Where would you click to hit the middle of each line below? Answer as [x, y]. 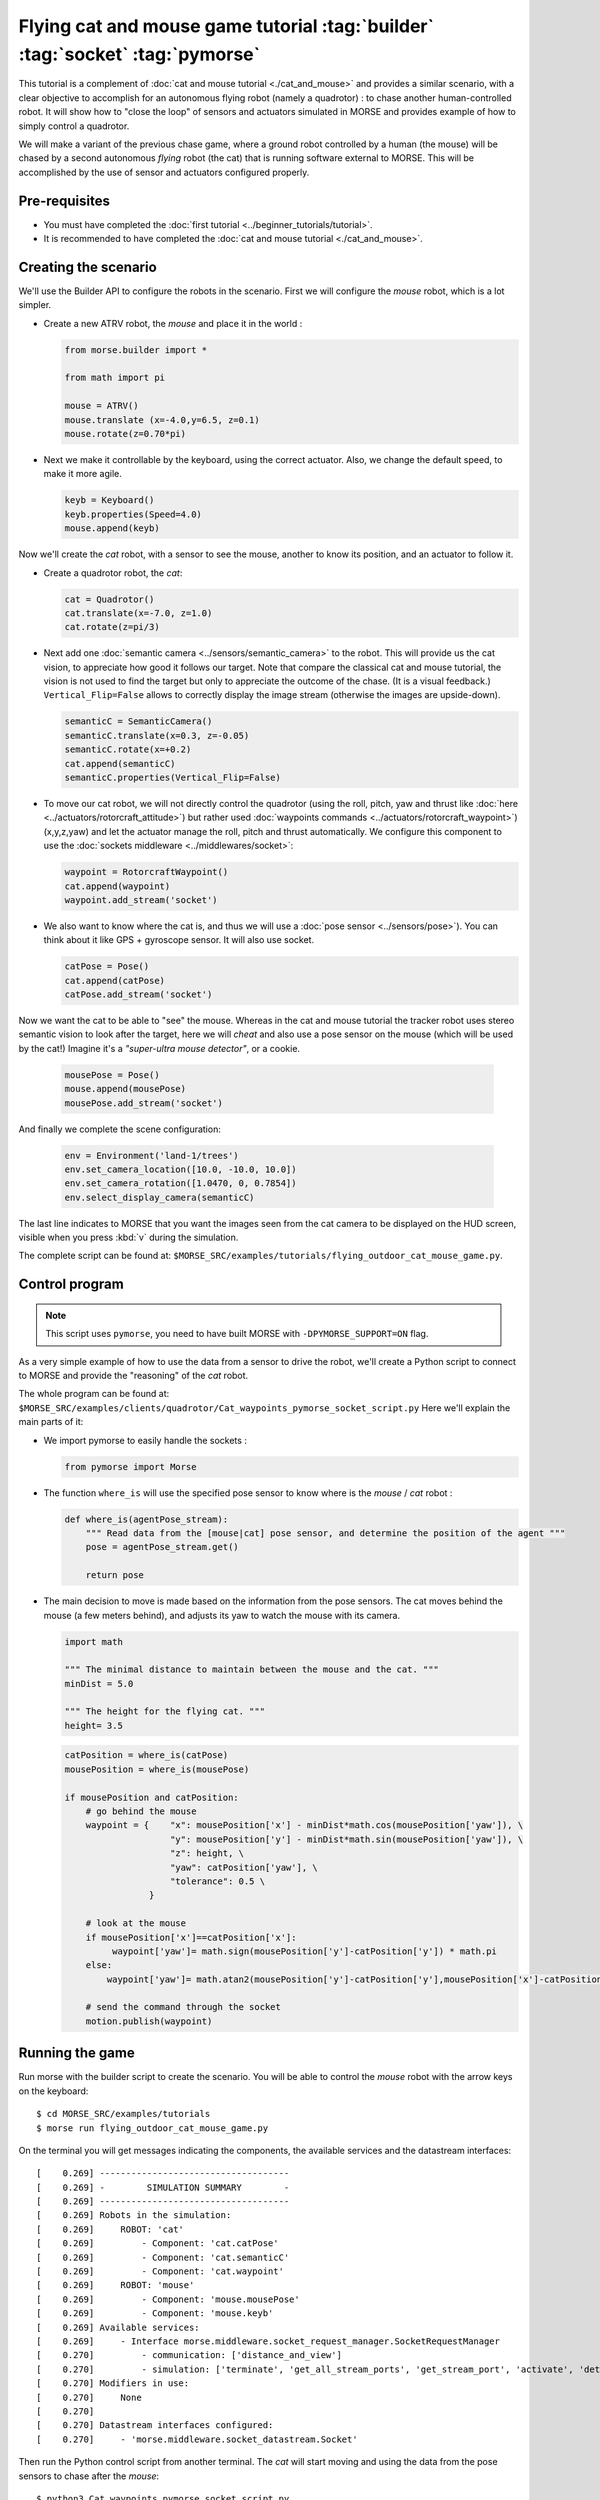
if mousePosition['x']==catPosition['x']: [191, 1937]
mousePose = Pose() [112, 1074]
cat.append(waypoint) [117, 886]
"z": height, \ [207, 1853]
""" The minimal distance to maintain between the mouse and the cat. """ [252, 1669]
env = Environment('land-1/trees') [151, 1155]
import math [94, 1641]
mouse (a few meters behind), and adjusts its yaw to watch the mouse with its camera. [222, 1615]
